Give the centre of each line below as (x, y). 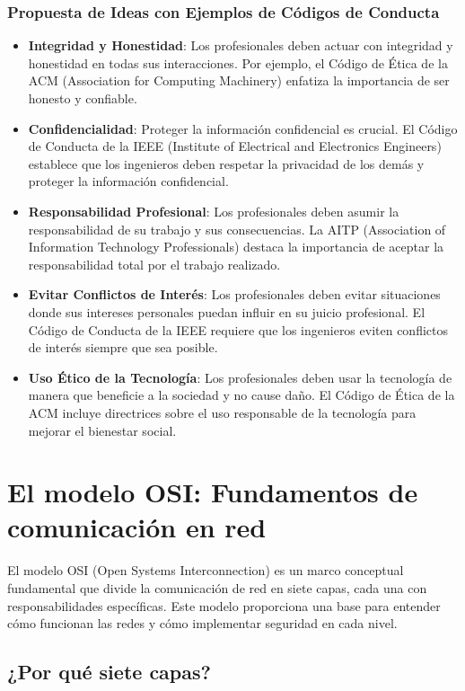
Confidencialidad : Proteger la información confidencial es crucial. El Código (243, 128)
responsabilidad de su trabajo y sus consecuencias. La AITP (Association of (237, 229)
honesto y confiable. (83, 98)
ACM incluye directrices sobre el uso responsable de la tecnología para (222, 412)
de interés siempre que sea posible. (123, 347)
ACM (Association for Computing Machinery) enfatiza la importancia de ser (239, 80)
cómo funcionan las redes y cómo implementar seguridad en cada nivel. (202, 623)
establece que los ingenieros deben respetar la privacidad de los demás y (226, 163)
